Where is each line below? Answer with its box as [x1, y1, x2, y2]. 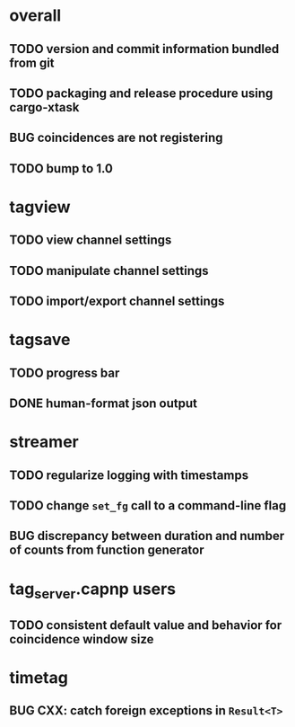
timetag [9, 667, 69, 687]
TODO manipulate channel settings [9, 262, 209, 279]
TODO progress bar [9, 365, 120, 380]
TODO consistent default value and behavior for [9, 617, 282, 633]
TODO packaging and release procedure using [9, 85, 273, 101]
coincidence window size [9, 631, 154, 647]
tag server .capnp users [9, 579, 177, 602]
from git [9, 55, 56, 70]
